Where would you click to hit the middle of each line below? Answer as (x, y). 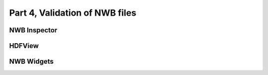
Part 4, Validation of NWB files (73, 13)
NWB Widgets (32, 62)
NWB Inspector (33, 30)
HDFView (24, 46)
